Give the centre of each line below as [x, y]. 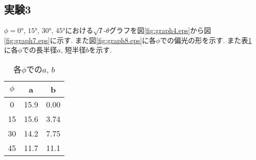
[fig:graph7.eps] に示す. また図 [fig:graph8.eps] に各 [80, 40]
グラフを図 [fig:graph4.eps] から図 [160, 30]
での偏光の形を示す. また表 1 [206, 40]
